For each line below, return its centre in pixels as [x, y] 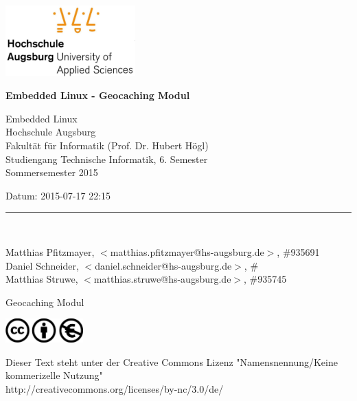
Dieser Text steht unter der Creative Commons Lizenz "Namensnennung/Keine [172, 361]
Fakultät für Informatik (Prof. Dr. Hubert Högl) [107, 145]
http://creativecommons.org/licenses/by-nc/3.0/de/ [115, 388]
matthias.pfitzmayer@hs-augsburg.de [187, 251]
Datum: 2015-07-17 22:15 [58, 195]
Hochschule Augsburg [51, 132]
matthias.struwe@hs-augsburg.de [162, 279]
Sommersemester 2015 [52, 172]
